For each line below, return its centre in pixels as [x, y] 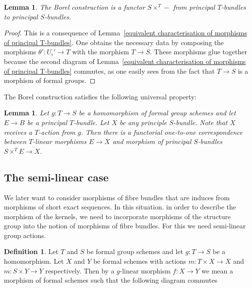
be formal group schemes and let [135, 251]
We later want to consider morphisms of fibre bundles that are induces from [117, 197]
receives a [18, 132]
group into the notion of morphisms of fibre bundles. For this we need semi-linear [125, 226]
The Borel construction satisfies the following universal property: [100, 96]
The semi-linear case [56, 177]
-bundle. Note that [201, 122]
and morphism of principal [152, 141]
